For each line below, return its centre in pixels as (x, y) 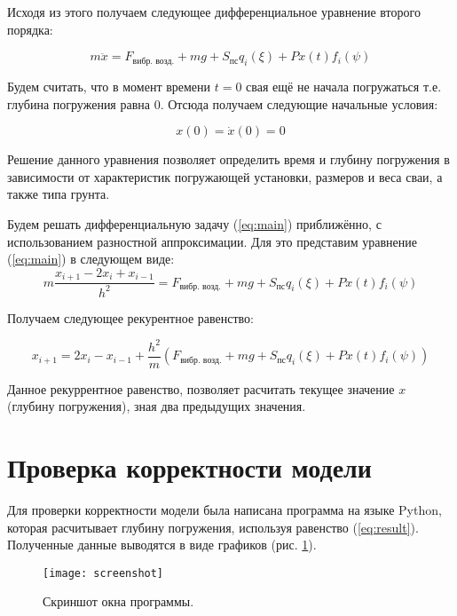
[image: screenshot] (103, 573)
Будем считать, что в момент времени (109, 86)
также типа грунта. (59, 194)
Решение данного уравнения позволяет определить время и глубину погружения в (228, 159)
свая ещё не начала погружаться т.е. (344, 86)
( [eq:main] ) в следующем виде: (91, 259)
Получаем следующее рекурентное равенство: (130, 317)
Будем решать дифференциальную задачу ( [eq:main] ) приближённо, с (194, 223)
